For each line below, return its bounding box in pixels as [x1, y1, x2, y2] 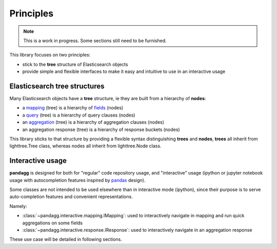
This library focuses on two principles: [9, 52, 91, 58]
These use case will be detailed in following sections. [9, 236, 123, 242]
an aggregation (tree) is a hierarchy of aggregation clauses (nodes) [22, 119, 164, 125]
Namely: [9, 203, 28, 209]
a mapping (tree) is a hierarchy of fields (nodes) [22, 105, 124, 111]
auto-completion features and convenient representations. [9, 194, 133, 200]
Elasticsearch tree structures [9, 82, 105, 90]
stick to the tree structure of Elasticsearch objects [22, 61, 128, 67]
